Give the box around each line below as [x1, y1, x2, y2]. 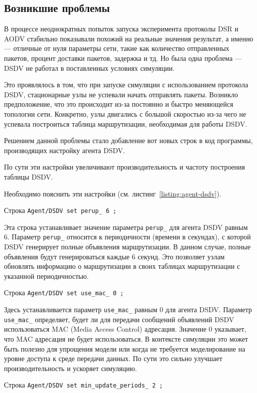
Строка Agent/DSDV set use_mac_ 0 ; [4, 287, 124, 298]
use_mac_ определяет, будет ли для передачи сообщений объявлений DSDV [4, 314, 234, 324]
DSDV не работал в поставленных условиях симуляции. [4, 62, 175, 73]
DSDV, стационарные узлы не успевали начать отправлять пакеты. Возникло [4, 89, 238, 99]
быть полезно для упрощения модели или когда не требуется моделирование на [4, 343, 246, 354]
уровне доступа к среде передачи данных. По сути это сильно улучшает [4, 353, 223, 364]
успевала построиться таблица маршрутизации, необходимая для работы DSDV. [4, 118, 248, 129]
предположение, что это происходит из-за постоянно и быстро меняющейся [4, 99, 234, 109]
